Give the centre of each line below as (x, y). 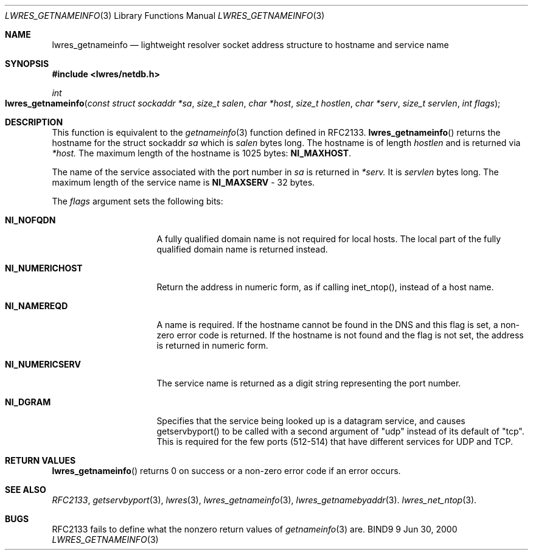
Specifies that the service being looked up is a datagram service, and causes (311, 421)
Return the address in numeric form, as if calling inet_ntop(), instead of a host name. (325, 287)
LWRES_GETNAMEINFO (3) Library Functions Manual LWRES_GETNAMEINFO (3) (165, 16)
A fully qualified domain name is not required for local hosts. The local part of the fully (329, 239)
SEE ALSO (26, 490)
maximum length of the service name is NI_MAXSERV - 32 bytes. (183, 182)
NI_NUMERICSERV (43, 364)
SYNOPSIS (27, 64)
